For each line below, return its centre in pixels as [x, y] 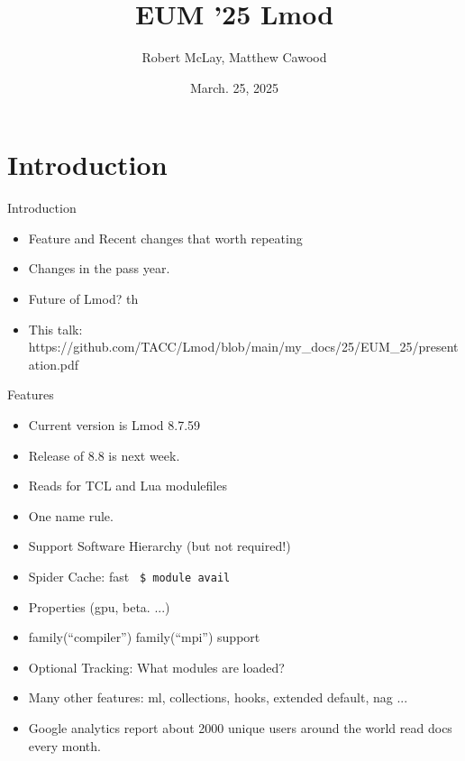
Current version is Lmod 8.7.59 [114, 425]
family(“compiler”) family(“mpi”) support [144, 637]
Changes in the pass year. [99, 268]
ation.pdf [54, 364]
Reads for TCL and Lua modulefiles [128, 486]
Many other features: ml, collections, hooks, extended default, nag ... [218, 697]
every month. [64, 745]
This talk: [55, 329]
